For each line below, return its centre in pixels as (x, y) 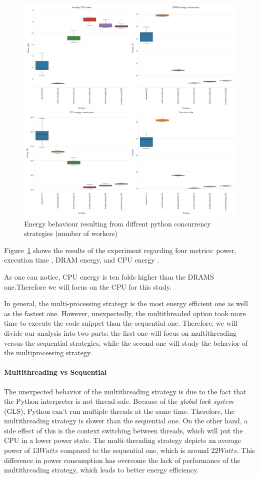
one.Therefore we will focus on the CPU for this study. (88, 286)
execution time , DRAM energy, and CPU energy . (82, 260)
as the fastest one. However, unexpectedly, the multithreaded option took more (125, 313)
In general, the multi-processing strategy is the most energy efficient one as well (126, 303)
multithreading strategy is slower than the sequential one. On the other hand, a (126, 421)
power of (17, 450)
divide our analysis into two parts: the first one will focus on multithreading (120, 332)
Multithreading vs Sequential (55, 372)
